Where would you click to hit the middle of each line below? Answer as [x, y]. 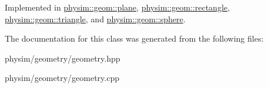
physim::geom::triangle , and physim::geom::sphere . [95, 18]
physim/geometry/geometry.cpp [62, 78]
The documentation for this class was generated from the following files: [134, 38]
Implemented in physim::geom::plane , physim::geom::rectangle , [117, 7]
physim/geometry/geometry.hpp [63, 58]
